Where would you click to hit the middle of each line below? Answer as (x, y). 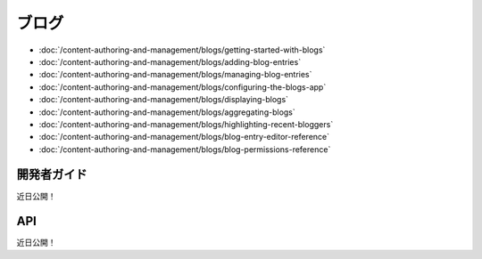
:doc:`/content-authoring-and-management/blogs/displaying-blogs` (164, 100)
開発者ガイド (52, 175)
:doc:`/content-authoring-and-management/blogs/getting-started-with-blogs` (182, 50)
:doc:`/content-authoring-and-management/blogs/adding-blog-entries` (170, 61)
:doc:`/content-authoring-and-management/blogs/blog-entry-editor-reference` (184, 137)
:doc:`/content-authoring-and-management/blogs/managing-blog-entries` (175, 75)
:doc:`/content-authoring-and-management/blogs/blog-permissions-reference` (185, 149)
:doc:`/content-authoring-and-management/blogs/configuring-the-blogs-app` (183, 87)
